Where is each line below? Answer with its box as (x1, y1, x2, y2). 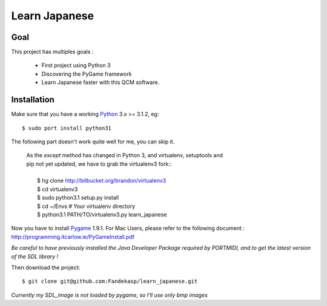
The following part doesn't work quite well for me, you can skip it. (11, 138, 175, 145)
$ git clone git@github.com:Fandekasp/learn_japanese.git (22, 278, 198, 285)
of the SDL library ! (11, 253, 59, 260)
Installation (11, 94, 54, 105)
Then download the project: (11, 264, 81, 271)
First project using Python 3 (41, 62, 111, 69)
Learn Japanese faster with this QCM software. (41, 79, 160, 86)
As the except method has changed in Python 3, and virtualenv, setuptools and (26, 152, 223, 159)
